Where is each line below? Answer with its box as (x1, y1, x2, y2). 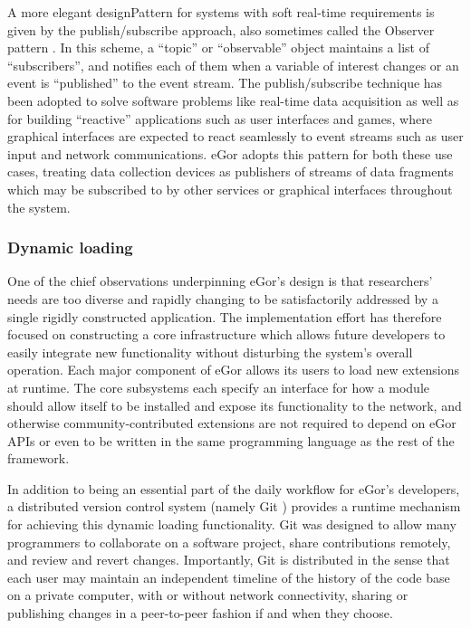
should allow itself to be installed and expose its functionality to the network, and (7, 395, 462, 414)
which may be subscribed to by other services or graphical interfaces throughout (7, 179, 453, 198)
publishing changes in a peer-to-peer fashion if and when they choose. (7, 604, 393, 623)
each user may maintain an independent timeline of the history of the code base (7, 567, 450, 586)
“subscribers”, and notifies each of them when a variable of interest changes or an (7, 55, 459, 74)
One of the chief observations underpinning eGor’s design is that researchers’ (7, 271, 433, 290)
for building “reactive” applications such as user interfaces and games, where (7, 109, 432, 128)
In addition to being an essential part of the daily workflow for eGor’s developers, (7, 479, 460, 498)
